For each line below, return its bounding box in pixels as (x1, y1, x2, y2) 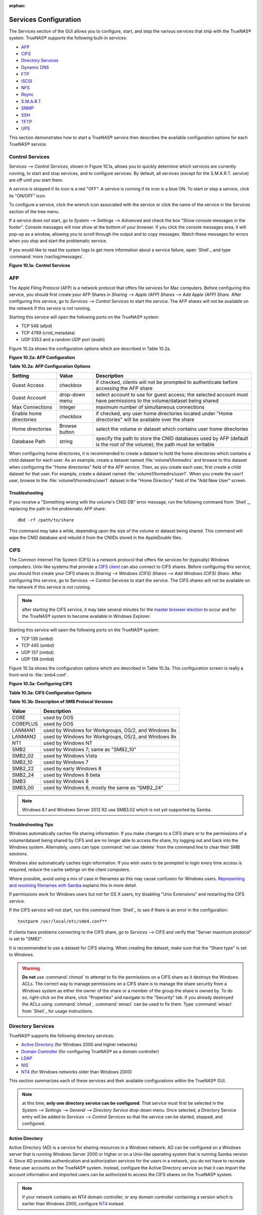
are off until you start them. (9, 177, 64, 183)
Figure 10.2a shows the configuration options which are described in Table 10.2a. (9, 346, 171, 351)
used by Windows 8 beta (43, 771, 100, 778)
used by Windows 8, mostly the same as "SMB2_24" (43, 784, 164, 791)
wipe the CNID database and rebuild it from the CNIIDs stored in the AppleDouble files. (9, 535, 182, 540)
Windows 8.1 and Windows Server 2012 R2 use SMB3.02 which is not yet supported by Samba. (22, 807, 212, 813)
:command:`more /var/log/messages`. (9, 253, 84, 260)
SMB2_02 (12, 752, 34, 759)
